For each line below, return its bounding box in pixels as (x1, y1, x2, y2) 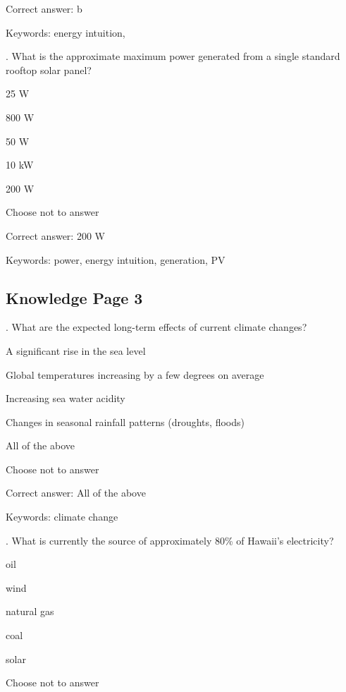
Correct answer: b (6, 1, 82, 16)
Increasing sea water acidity (6, 391, 125, 406)
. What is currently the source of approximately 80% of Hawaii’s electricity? (6, 533, 334, 547)
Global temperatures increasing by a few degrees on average (6, 367, 264, 382)
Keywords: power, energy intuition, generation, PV (6, 252, 225, 267)
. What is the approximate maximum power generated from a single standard (6, 49, 340, 63)
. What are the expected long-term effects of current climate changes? (6, 320, 307, 334)
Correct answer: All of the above (6, 485, 146, 500)
